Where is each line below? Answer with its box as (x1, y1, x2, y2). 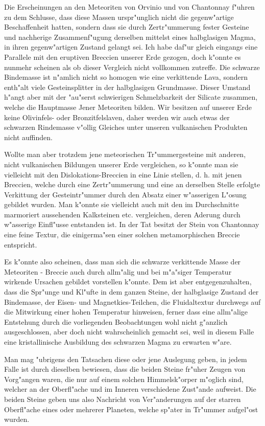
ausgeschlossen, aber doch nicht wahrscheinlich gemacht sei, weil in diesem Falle (4, 326, 254, 337)
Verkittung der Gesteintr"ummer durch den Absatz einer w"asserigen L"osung (4, 189, 247, 199)
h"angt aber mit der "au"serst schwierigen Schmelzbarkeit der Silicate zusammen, (4, 92, 258, 102)
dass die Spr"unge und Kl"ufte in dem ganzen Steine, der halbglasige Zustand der (4, 286, 259, 297)
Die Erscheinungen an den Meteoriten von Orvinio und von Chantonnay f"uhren (4, 2, 255, 12)
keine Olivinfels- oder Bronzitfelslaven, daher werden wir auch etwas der (4, 111, 230, 122)
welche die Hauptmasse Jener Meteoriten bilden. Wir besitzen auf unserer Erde (4, 101, 252, 112)
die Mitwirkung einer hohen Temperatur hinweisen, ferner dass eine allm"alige (4, 306, 248, 317)
